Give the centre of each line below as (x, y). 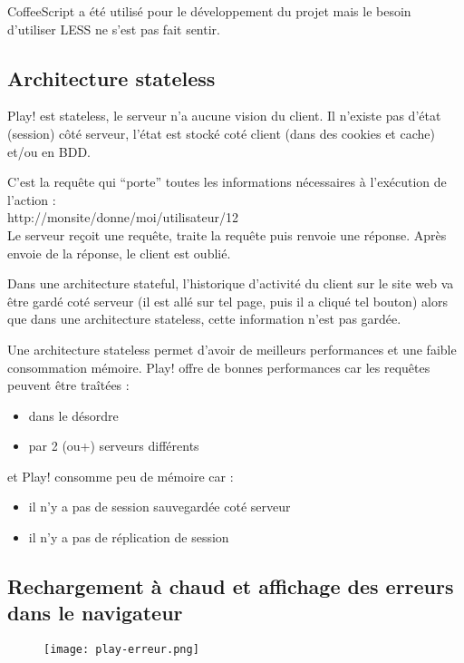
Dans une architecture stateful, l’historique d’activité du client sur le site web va (231, 283)
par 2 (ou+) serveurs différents (114, 446)
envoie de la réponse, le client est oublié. (119, 253)
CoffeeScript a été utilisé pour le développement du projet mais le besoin (209, 11)
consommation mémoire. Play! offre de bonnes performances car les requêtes (219, 367)
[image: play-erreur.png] (121, 650)
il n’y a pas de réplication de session (129, 537)
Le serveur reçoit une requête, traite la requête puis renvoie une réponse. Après (227, 234)
